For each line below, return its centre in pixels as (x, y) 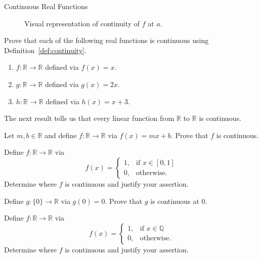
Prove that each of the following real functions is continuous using (106, 40)
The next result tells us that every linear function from (89, 118)
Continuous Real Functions (46, 6)
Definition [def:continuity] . (45, 50)
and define (61, 135)
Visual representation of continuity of (82, 23)
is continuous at (175, 201)
